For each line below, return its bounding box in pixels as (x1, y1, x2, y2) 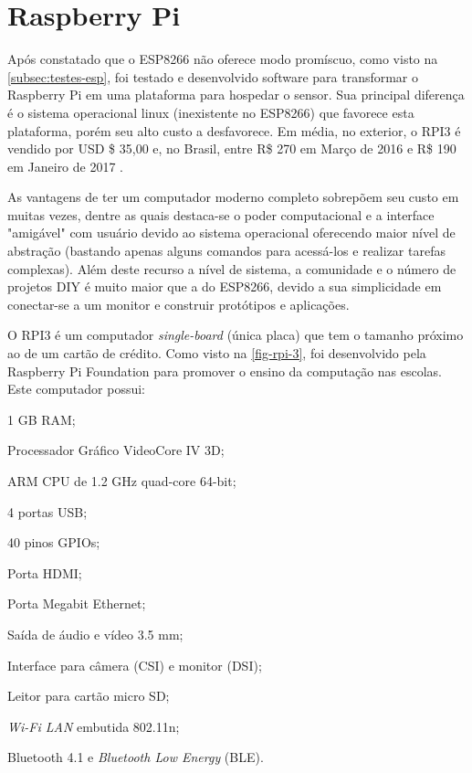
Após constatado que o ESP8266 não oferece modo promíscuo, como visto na (7, 49, 438, 69)
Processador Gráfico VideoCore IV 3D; (7, 440, 225, 460)
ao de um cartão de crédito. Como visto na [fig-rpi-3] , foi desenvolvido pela (7, 344, 426, 363)
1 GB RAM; (7, 409, 76, 429)
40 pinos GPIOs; (7, 533, 100, 552)
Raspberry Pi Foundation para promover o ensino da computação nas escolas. (7, 361, 443, 380)
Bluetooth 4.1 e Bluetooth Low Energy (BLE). (7, 747, 264, 767)
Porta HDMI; (7, 563, 82, 582)
